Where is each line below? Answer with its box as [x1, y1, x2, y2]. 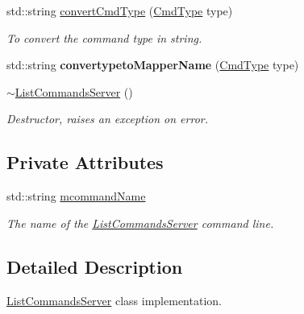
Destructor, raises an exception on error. [6, 110, 209, 127]
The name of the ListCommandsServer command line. [6, 214, 274, 231]
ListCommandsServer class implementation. [6, 291, 222, 308]
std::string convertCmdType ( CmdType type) [6, 2, 233, 19]
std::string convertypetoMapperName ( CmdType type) [6, 56, 299, 73]
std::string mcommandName [6, 188, 146, 205]
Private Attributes [6, 150, 164, 175]
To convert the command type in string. [6, 29, 202, 46]
